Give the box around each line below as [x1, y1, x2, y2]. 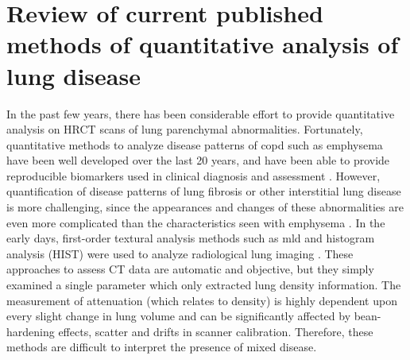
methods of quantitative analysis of [6, 28, 399, 60]
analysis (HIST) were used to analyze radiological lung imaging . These [6, 245, 354, 261]
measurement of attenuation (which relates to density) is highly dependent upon [6, 292, 397, 308]
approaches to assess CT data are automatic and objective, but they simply [6, 261, 374, 277]
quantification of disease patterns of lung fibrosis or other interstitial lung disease [6, 183, 401, 199]
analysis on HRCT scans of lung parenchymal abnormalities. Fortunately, [6, 121, 363, 137]
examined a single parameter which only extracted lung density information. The [6, 277, 401, 293]
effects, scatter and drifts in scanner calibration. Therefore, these [58, 323, 373, 339]
